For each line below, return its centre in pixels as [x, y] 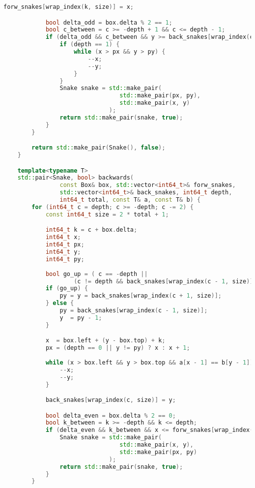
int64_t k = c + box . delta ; [91, 230]
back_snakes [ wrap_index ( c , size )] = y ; [111, 400]
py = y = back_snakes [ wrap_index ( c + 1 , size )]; [141, 296]
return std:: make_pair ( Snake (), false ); [99, 148]
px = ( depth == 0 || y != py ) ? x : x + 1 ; [118, 348]
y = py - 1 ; [81, 318]
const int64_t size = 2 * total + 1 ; [107, 214]
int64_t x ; [63, 237]
